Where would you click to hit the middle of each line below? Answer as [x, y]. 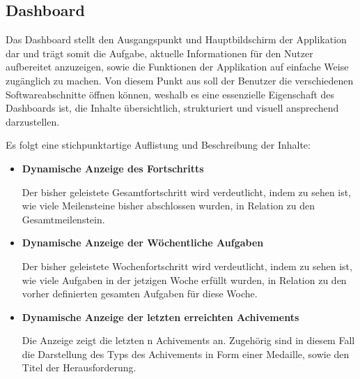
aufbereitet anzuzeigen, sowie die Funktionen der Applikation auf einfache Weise [177, 67]
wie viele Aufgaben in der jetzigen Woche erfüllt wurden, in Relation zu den [184, 280]
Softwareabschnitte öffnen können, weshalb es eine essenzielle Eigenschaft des [170, 94]
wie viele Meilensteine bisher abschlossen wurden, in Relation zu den [169, 206]
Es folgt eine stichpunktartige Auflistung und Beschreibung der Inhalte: [158, 145]
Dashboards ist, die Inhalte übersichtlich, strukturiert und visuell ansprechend [172, 108]
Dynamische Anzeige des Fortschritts [113, 168]
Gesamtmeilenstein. [63, 219]
